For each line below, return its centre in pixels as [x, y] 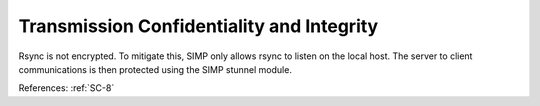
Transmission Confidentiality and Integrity [198, 26]
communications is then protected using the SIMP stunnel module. [155, 69]
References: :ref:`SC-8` [66, 88]
